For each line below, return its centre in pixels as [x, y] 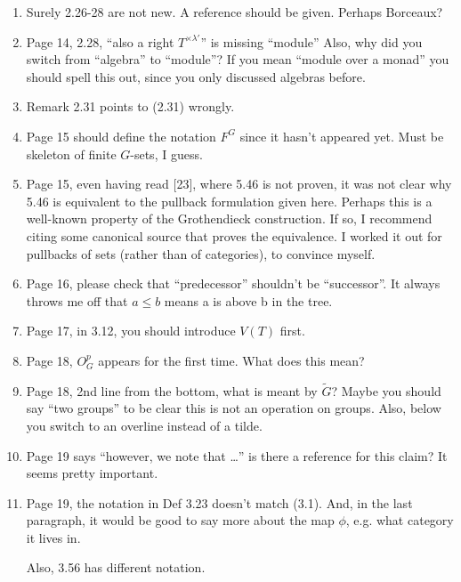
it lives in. [53, 537]
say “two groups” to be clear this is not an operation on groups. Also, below [234, 408]
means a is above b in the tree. [248, 300]
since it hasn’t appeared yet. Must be [342, 136]
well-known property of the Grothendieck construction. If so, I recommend [229, 218]
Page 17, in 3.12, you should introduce [131, 331]
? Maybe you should [386, 390]
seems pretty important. [92, 473]
